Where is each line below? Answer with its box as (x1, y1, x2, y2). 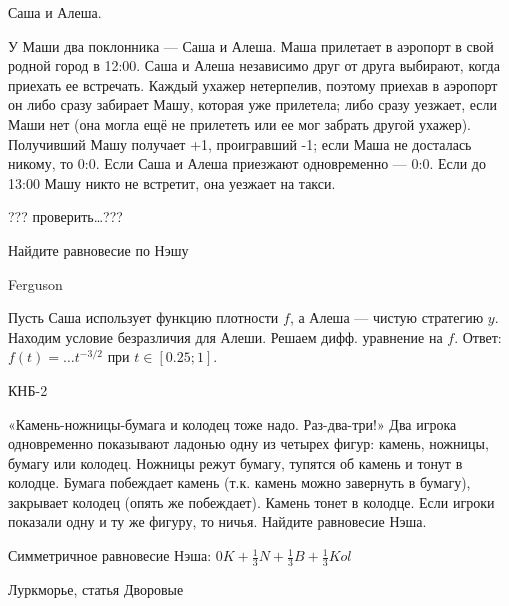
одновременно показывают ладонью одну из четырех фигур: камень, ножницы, (8, 433, 489, 454)
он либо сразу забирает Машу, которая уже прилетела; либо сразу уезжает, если (8, 94, 498, 115)
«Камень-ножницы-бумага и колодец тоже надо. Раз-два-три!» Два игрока (8, 413, 457, 434)
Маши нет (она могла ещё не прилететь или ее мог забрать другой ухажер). (8, 113, 471, 134)
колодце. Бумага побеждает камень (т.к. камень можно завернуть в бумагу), (8, 472, 471, 493)
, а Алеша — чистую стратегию (289, 307, 484, 328)
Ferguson (8, 273, 63, 294)
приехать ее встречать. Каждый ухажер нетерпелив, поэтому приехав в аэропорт (8, 74, 498, 95)
